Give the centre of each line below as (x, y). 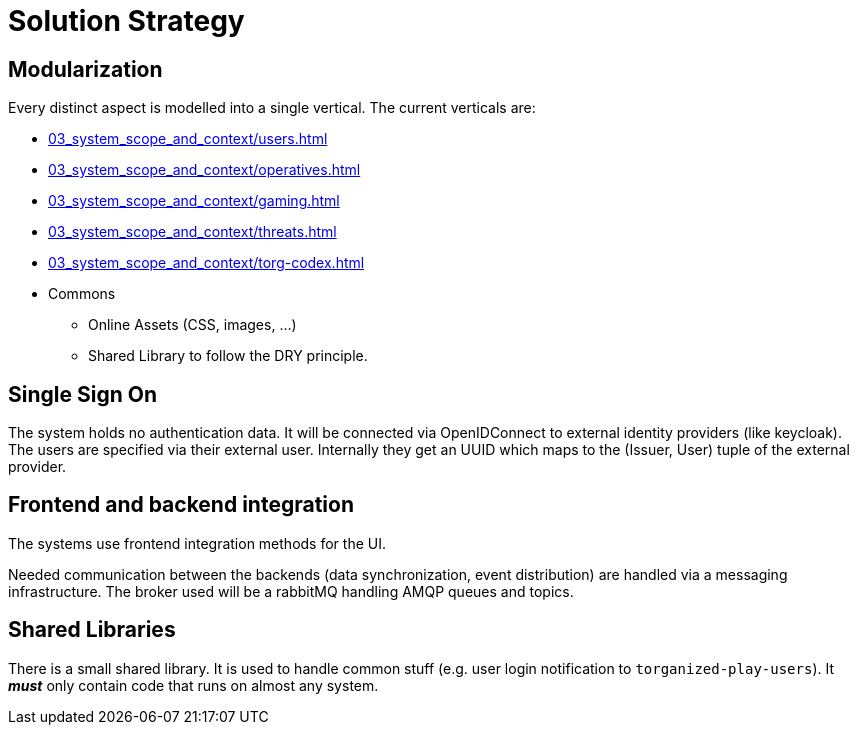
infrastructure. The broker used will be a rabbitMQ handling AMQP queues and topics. (291, 591)
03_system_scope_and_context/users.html (188, 139)
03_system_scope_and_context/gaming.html (194, 201)
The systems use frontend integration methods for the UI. (197, 543)
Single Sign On (82, 394)
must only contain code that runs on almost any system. (193, 685)
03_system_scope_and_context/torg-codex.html (206, 263)
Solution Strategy (126, 21)
